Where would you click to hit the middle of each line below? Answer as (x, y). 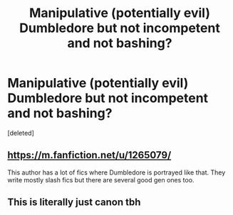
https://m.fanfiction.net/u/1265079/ (89, 155)
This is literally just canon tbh (74, 203)
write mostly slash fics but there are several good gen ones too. (101, 180)
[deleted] (21, 133)
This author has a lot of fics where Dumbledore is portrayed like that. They (116, 172)
